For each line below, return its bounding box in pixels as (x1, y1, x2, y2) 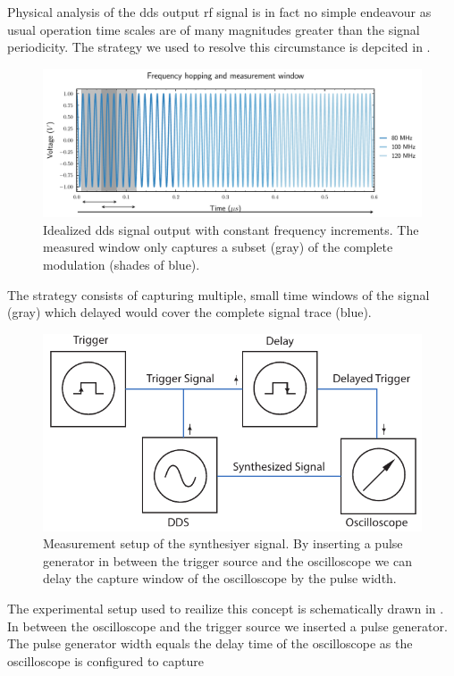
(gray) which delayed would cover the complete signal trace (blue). (7, 303, 372, 321)
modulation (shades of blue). (43, 255, 200, 274)
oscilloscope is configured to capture (7, 651, 205, 670)
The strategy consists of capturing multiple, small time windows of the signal (7, 285, 430, 304)
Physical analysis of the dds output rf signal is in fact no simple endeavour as (7, 3, 432, 21)
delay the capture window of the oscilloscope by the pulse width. (43, 569, 397, 588)
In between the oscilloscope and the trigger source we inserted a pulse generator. (7, 616, 448, 635)
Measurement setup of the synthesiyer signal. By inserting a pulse (43, 534, 403, 553)
